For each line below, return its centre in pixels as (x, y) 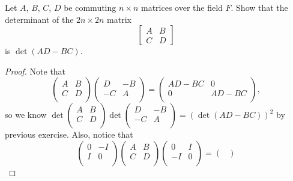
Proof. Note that (35, 71)
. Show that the (259, 7)
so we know (26, 115)
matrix (119, 19)
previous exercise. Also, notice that (69, 134)
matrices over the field (182, 7)
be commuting (90, 7)
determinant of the (39, 19)
